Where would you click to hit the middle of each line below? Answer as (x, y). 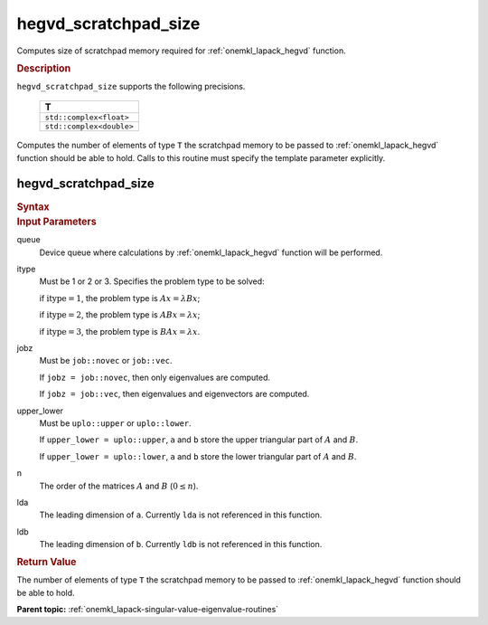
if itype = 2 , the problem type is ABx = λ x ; (120, 315)
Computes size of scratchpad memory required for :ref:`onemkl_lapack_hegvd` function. (182, 51)
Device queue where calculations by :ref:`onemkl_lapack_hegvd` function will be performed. (211, 252)
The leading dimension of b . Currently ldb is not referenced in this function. (181, 545)
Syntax (33, 206)
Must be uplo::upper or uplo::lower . (115, 423)
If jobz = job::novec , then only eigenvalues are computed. (155, 377)
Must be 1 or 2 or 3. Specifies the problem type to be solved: (152, 281)
